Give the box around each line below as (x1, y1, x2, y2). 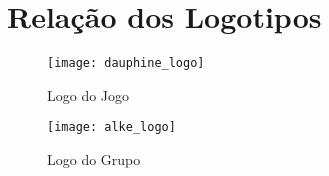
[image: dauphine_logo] (47, 56, 205, 71)
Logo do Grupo (47, 149, 141, 170)
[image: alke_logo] (47, 120, 176, 135)
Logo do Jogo (47, 84, 130, 105)
